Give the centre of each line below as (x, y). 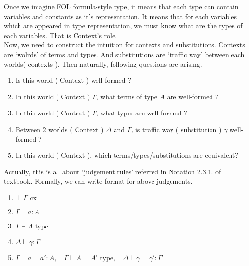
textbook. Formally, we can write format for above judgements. (98, 181)
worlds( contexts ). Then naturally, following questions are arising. (103, 64)
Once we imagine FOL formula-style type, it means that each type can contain (121, 6)
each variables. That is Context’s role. (61, 35)
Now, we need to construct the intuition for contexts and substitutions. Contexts (124, 45)
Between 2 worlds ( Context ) (59, 129)
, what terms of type (127, 96)
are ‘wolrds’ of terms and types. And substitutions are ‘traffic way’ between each (124, 54)
